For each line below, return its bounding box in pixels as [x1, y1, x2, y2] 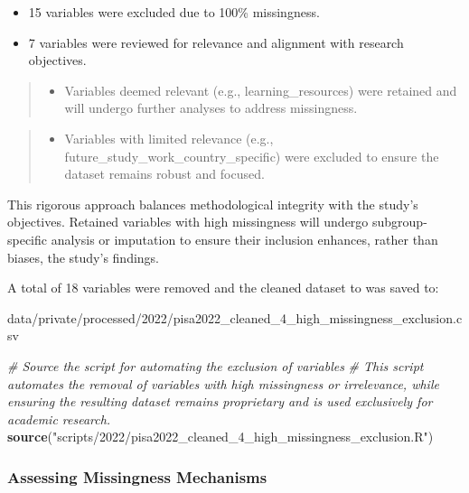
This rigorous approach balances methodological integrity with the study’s [7, 194, 418, 213]
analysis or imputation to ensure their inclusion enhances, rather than [51, 229, 438, 248]
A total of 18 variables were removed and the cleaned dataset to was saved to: [7, 278, 439, 297]
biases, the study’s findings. [7, 247, 160, 266]
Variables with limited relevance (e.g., [64, 128, 274, 147]
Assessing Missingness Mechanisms [7, 465, 267, 488]
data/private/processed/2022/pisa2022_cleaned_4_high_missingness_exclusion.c [7, 308, 463, 327]
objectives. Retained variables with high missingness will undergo [7, 212, 369, 231]
